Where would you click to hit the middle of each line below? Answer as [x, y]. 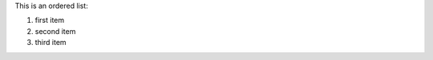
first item [50, 21]
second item [55, 31]
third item [51, 43]
